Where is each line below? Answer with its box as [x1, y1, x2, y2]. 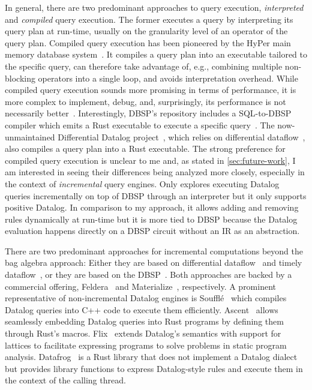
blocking [5, 71, 35, 84]
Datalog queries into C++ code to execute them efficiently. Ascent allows [5, 303, 278, 316]
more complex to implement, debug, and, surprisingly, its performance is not [5, 95, 286, 107]
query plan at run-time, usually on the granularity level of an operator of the [5, 25, 288, 37]
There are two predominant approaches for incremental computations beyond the [5, 244, 303, 257]
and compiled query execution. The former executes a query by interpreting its [5, 13, 293, 25]
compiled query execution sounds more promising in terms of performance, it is [5, 83, 296, 96]
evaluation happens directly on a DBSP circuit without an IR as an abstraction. [5, 224, 300, 237]
